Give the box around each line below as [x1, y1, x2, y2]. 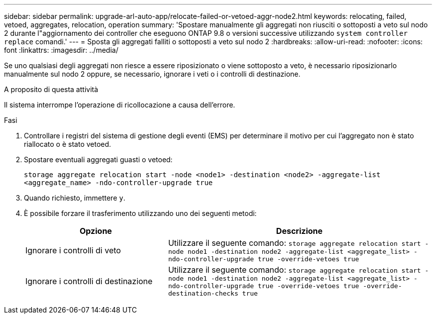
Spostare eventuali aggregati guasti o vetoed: [24, 155, 173, 164]
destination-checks [168, 290, 238, 297]
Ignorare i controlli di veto [25, 245, 121, 255]
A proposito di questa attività [4, 85, 99, 94]
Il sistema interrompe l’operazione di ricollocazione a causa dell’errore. [4, 101, 235, 109]
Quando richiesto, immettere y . [24, 194, 125, 202]
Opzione [79, 226, 112, 236]
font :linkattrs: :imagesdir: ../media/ [4, 46, 118, 54]
